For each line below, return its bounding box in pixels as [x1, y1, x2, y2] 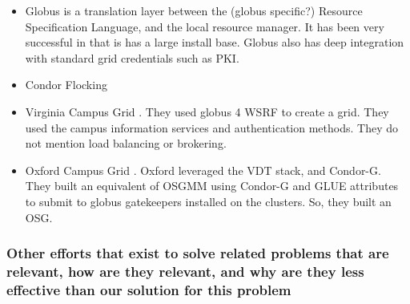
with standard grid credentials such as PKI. [25, 49, 239, 66]
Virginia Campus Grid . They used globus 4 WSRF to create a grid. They [25, 103, 389, 120]
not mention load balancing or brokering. [25, 135, 227, 152]
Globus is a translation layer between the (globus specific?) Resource [25, 2, 363, 18]
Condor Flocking [25, 76, 107, 93]
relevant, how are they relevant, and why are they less [6, 261, 364, 281]
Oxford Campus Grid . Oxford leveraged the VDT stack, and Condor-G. [25, 161, 381, 178]
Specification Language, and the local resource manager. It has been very [25, 18, 384, 34]
